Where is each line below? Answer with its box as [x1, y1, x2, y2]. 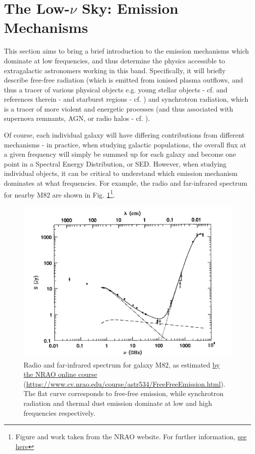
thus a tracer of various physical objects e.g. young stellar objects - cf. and [4, 84, 228, 94]
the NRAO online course [24, 369, 98, 379]
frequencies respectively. [24, 407, 96, 418]
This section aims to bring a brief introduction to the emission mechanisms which [4, 46, 249, 56]
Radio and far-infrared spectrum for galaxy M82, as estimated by [24, 359, 220, 369]
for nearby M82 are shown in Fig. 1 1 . [4, 188, 115, 199]
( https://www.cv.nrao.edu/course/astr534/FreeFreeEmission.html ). [24, 378, 226, 389]
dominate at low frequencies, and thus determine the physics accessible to [4, 55, 225, 65]
